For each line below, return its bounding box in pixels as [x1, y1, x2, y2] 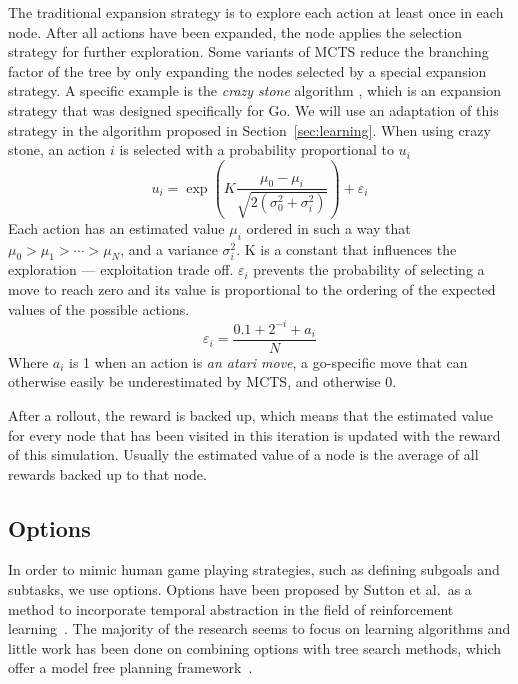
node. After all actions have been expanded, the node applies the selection [8, 21, 463, 42]
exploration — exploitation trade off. [8, 259, 234, 280]
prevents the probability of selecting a [253, 259, 485, 280]
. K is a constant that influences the [236, 238, 457, 259]
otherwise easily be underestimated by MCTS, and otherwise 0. [8, 371, 397, 392]
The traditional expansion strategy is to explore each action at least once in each [8, 2, 504, 22]
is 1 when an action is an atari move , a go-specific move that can [69, 351, 468, 372]
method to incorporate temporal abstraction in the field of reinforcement [8, 598, 454, 619]
